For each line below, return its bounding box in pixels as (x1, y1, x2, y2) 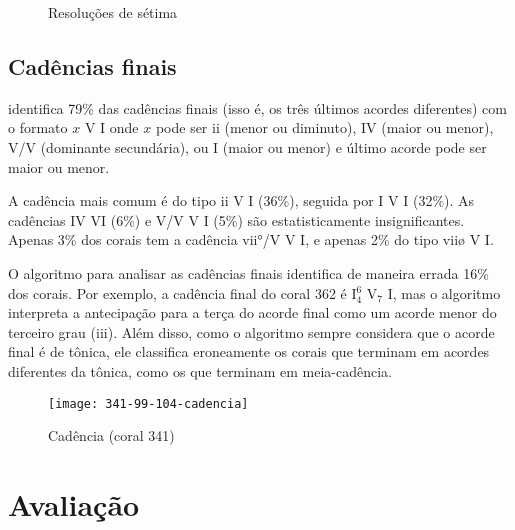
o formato (8, 117, 68, 138)
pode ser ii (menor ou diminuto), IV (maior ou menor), (155, 117, 494, 138)
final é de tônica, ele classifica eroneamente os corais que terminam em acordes (8, 341, 490, 362)
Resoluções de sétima (48, 2, 178, 22)
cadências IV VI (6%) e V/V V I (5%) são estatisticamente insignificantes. (8, 209, 465, 230)
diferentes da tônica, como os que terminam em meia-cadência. (8, 360, 393, 381)
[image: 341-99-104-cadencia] (48, 396, 249, 411)
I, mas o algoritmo (387, 282, 501, 303)
